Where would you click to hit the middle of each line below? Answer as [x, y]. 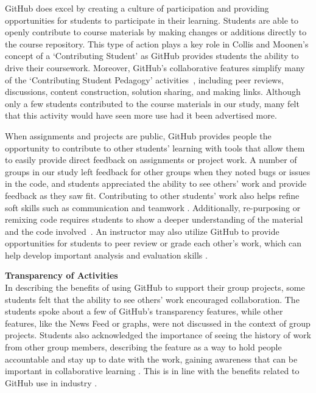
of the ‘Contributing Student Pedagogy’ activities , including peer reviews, [144, 79]
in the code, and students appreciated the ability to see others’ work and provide [156, 183]
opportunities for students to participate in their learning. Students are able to [152, 20]
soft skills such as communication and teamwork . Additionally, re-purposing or [153, 207]
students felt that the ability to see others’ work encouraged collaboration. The [152, 299]
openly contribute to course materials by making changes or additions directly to [156, 32]
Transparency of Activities [61, 275]
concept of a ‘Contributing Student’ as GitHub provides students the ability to [152, 56]
